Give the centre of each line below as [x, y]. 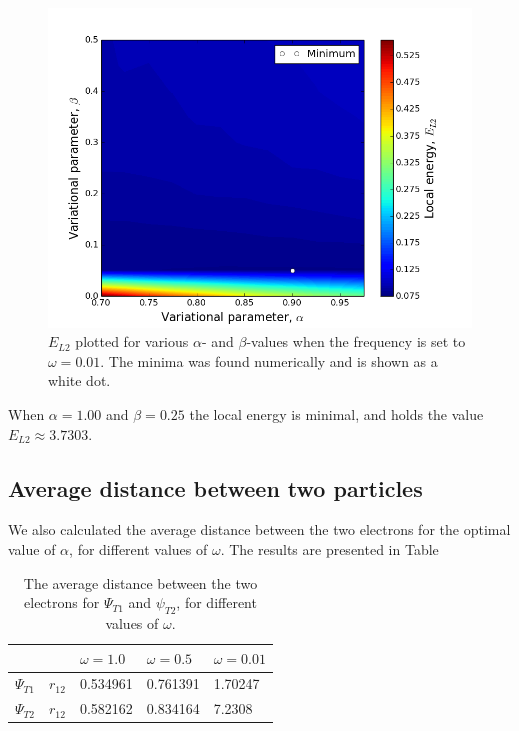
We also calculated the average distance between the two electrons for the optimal [259, 529]
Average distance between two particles [215, 487]
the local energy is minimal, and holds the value [336, 413]
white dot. [79, 380]
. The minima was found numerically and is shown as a [269, 360]
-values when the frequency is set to [356, 341]
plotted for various [132, 341]
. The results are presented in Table [329, 548]
